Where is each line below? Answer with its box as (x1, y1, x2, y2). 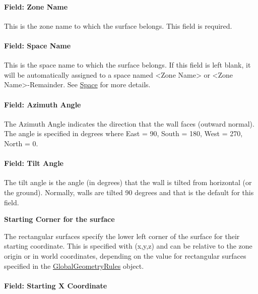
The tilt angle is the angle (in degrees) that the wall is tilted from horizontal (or (4, 177, 252, 188)
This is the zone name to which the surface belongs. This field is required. (4, 20, 232, 31)
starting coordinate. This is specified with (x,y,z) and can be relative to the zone (4, 241, 252, 251)
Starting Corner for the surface (4, 214, 115, 224)
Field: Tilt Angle (4, 158, 63, 168)
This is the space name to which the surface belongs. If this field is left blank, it (4, 60, 251, 70)
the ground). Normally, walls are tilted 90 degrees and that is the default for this (4, 187, 254, 197)
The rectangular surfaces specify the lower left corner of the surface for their (4, 230, 240, 241)
